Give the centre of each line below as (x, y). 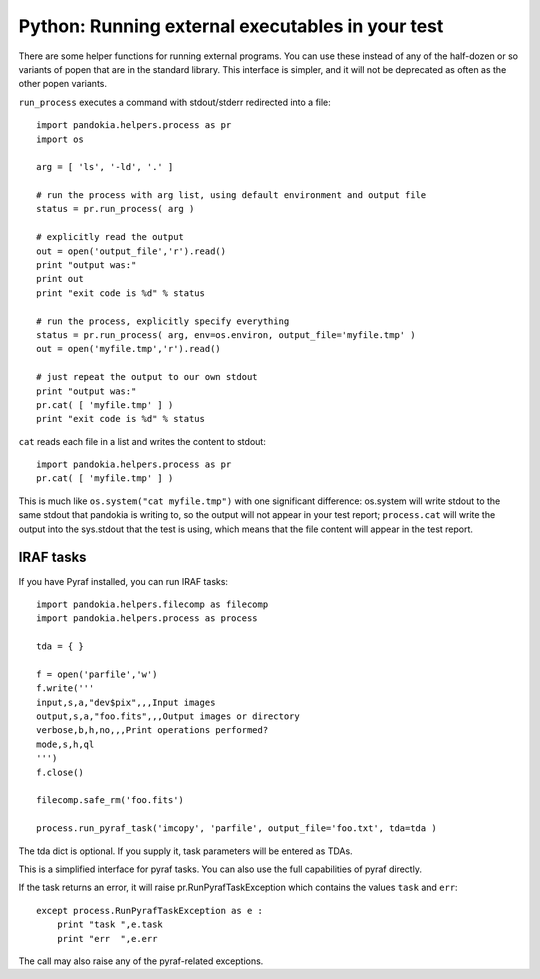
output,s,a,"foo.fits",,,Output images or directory (168, 716)
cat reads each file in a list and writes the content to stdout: (142, 441)
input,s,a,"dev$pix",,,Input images (126, 702)
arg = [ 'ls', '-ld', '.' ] (105, 167)
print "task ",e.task (110, 924)
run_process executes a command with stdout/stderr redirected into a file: (175, 102)
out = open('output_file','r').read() (131, 251)
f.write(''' (65, 688)
